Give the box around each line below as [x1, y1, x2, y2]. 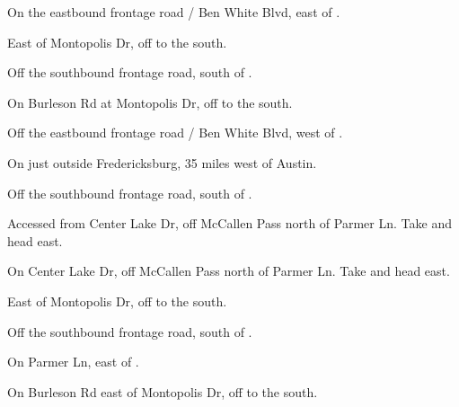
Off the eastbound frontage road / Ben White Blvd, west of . [7, 123, 343, 142]
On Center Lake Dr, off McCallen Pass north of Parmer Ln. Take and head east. [7, 261, 450, 280]
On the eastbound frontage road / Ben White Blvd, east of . [7, 3, 340, 21]
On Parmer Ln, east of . [7, 352, 139, 371]
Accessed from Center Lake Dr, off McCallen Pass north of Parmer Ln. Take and [7, 214, 452, 233]
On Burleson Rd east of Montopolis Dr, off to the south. [7, 382, 318, 401]
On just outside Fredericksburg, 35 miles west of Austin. [7, 153, 317, 172]
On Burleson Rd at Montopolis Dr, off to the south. [7, 93, 293, 111]
